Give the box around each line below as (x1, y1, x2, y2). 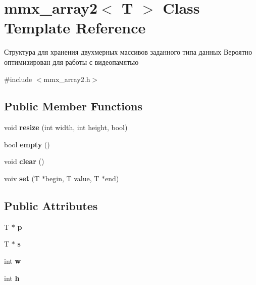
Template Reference (4, 17, 146, 38)
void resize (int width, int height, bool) (4, 122, 128, 133)
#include (4, 73, 32, 84)
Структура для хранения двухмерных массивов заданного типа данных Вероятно (4, 47, 252, 57)
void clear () (4, 156, 44, 167)
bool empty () (4, 139, 50, 149)
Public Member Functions (4, 98, 142, 114)
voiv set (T (4, 173, 40, 184)
